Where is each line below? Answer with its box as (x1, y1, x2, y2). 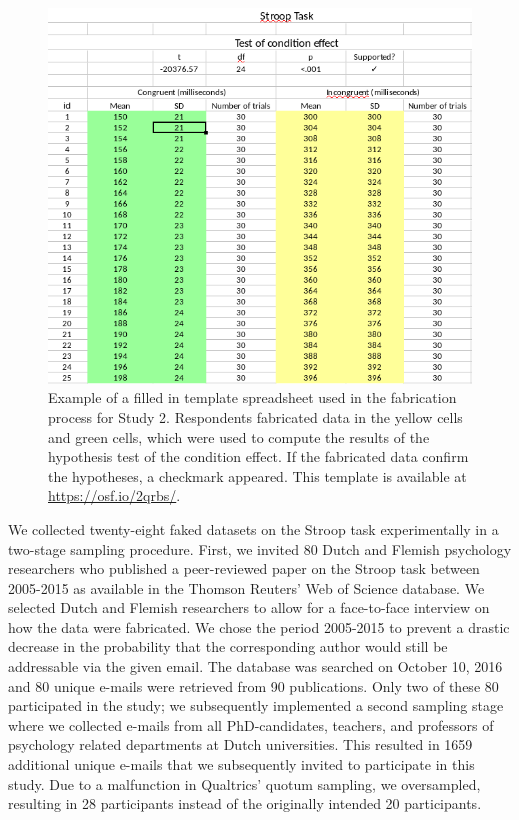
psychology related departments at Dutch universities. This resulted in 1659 (8, 734, 473, 755)
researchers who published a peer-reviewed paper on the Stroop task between (8, 558, 480, 579)
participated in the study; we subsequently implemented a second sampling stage (8, 695, 504, 716)
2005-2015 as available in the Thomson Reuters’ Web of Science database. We (8, 577, 485, 598)
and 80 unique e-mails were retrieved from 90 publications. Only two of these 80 (8, 675, 499, 696)
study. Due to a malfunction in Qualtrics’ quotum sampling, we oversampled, (8, 773, 481, 794)
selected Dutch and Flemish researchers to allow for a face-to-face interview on (8, 597, 490, 618)
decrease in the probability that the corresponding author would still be (8, 636, 448, 657)
